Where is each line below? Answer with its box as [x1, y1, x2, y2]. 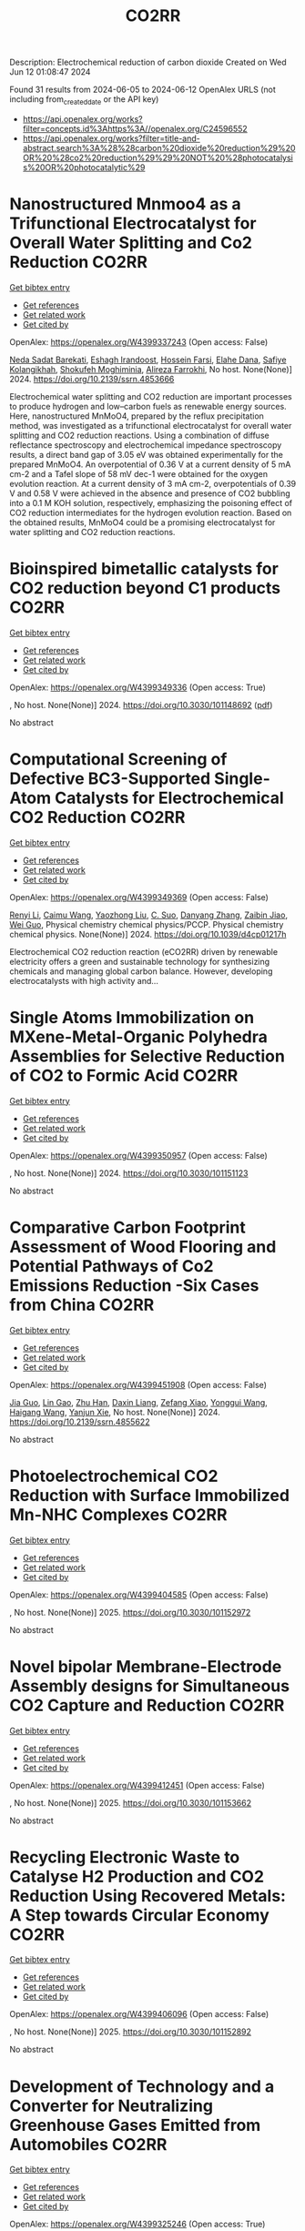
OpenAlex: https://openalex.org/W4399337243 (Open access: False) [9, 336, 269, 347]
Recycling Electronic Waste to [9, 1847, 240, 1867]
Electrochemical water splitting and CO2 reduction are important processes [9, 390, 293, 401]
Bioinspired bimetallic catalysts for [9, 559, 280, 579]
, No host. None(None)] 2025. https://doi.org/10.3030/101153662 [9, 1797, 252, 1808]
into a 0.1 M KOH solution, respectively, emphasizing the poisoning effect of [9, 497, 293, 508]
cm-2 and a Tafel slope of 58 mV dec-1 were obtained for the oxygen [9, 468, 269, 479]
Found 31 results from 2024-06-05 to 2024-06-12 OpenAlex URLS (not [9, 84, 276, 96]
